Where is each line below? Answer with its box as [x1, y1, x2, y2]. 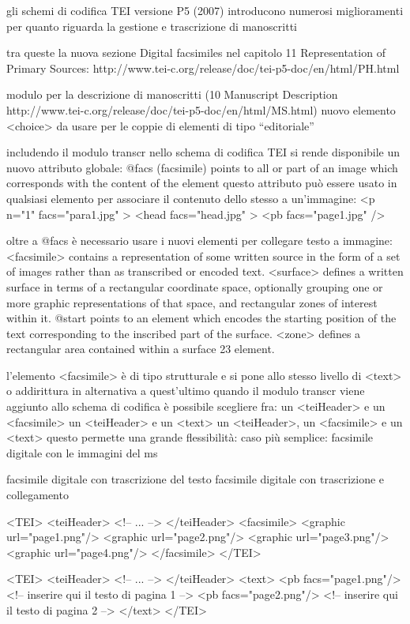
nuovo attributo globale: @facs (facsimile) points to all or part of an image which [6, 159, 398, 175]
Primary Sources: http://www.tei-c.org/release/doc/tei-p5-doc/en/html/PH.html [6, 59, 400, 76]
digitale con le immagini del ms [6, 444, 158, 460]
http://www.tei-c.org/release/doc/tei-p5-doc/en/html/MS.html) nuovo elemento [6, 101, 396, 118]
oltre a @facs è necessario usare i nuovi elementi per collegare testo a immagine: [6, 232, 393, 249]
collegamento [6, 487, 69, 503]
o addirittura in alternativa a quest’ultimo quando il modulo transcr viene [6, 382, 365, 399]
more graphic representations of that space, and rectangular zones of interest [6, 294, 378, 310]
